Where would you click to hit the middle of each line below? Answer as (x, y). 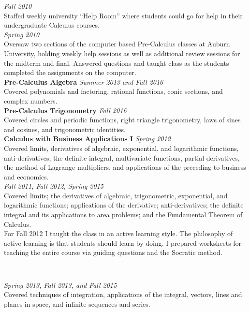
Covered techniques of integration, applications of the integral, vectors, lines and (123, 294)
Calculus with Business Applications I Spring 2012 (87, 139)
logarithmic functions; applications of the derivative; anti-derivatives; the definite (124, 205)
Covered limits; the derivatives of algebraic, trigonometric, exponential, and (116, 195)
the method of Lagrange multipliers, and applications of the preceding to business (125, 167)
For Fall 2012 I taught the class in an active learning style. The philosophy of (118, 233)
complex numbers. (31, 100)
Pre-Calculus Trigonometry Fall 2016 (65, 110)
